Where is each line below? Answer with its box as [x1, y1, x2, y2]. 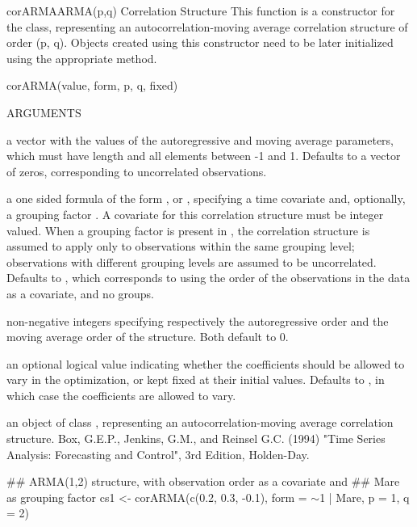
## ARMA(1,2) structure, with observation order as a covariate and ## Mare [6, 473, 400, 490]
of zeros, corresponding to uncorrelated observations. [6, 162, 267, 179]
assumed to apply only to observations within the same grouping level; [6, 238, 355, 255]
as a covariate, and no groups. [6, 285, 155, 301]
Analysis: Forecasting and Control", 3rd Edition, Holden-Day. [6, 445, 310, 462]
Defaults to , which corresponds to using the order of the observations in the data [6, 269, 411, 286]
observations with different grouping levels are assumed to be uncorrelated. [6, 253, 377, 270]
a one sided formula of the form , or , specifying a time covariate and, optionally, [6, 190, 406, 207]
